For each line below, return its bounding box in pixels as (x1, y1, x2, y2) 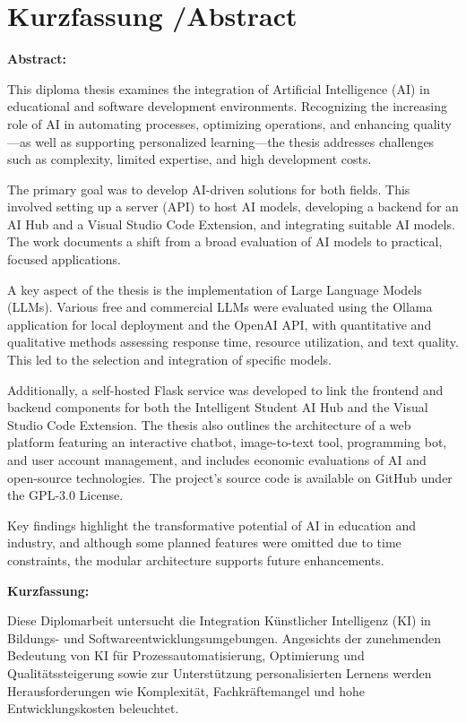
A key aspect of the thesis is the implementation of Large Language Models (7, 280, 422, 298)
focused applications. (7, 250, 121, 269)
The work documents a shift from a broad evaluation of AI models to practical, (7, 232, 443, 251)
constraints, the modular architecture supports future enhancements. (7, 550, 384, 569)
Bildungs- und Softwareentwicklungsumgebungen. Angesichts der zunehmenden (7, 628, 441, 647)
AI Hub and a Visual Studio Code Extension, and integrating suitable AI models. (7, 214, 455, 233)
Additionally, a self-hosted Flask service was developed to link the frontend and (7, 380, 444, 399)
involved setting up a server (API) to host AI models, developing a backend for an (7, 197, 459, 216)
